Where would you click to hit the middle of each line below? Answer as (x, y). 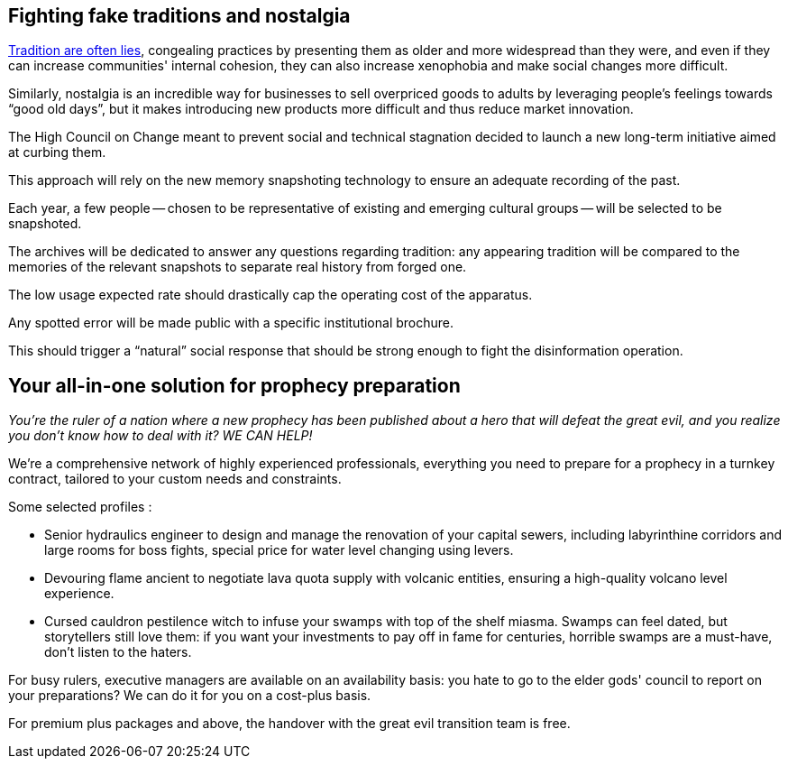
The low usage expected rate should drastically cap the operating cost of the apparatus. (270, 295)
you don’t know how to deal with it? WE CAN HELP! (160, 436)
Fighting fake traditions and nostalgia (179, 16)
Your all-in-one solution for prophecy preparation (234, 385)
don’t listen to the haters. (118, 652)
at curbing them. (57, 152)
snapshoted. (45, 224)
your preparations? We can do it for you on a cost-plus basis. (190, 696)
